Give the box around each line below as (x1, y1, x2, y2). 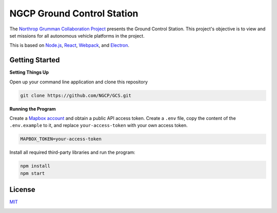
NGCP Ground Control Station (9, 8, 138, 19)
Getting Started (9, 56, 60, 64)
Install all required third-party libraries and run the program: (9, 149, 135, 155)
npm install (20, 163, 51, 169)
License (9, 185, 35, 194)
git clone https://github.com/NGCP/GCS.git (20, 93, 132, 98)
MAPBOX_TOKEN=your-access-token (20, 136, 102, 142)
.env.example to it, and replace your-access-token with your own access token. (9, 122, 188, 129)
